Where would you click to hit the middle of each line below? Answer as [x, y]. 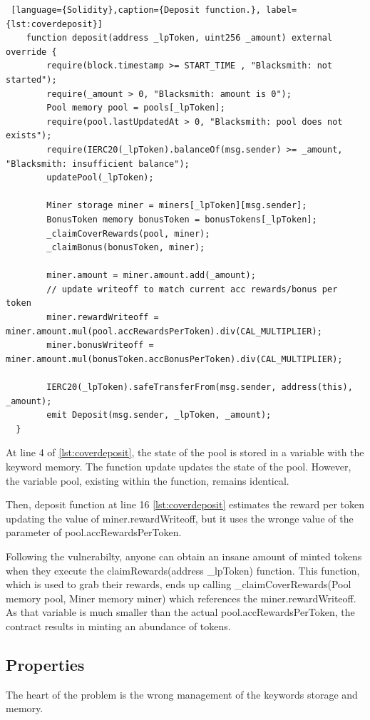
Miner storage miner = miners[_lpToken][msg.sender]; [177, 206]
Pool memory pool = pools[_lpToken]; [136, 108]
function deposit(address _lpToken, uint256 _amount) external [179, 38]
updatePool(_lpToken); [100, 178]
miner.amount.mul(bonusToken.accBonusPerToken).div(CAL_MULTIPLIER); [174, 359]
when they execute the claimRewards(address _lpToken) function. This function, [183, 570]
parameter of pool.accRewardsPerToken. [94, 532]
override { [31, 52]
